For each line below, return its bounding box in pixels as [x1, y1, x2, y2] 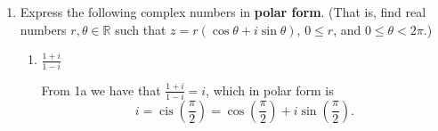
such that [115, 20, 166, 38]
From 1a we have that [41, 80, 161, 99]
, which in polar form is [206, 80, 334, 99]
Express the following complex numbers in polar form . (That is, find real [20, 3, 426, 20]
